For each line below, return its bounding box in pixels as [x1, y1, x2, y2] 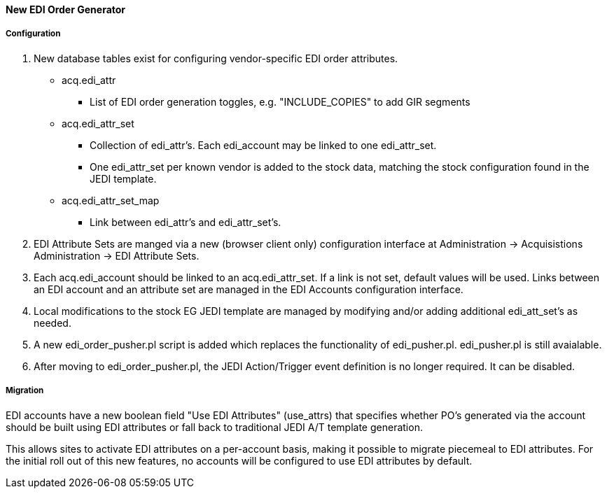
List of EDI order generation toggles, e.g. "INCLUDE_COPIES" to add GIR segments [90, 95, 470, 108]
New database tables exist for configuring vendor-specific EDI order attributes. [34, 52, 398, 64]
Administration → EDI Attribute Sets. [34, 249, 200, 262]
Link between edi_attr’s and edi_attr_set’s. [90, 216, 281, 228]
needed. [34, 316, 71, 329]
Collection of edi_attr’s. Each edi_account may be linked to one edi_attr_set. [90, 139, 437, 151]
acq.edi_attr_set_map [62, 194, 160, 206]
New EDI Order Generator [6, 3, 126, 15]
